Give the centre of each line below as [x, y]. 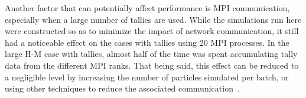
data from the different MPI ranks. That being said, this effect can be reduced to [152, 65]
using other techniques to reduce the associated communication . [122, 88]
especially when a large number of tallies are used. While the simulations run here [153, 19]
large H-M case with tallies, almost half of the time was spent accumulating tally [151, 54]
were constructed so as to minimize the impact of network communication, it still [152, 31]
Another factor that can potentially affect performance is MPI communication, [147, 8]
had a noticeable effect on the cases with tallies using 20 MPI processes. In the [147, 42]
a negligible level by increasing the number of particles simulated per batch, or [147, 77]
